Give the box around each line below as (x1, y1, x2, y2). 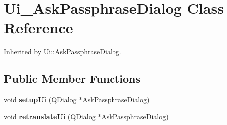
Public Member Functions (4, 71, 140, 86)
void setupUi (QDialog (4, 94, 77, 105)
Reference (4, 17, 73, 38)
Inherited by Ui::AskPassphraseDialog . (4, 46, 121, 57)
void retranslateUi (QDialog (4, 111, 96, 121)
